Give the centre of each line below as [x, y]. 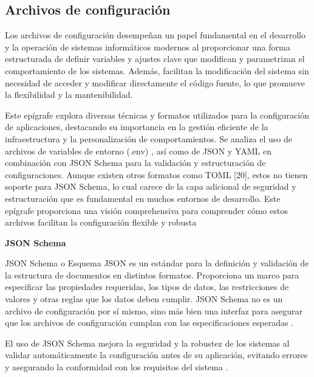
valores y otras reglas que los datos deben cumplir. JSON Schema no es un [144, 299]
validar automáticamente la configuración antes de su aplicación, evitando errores [156, 355]
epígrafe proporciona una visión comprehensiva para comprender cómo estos [146, 210]
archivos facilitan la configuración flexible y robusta [101, 222]
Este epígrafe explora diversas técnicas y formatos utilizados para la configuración [157, 115]
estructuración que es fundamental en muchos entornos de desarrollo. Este [143, 198]
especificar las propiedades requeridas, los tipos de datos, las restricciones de [147, 287]
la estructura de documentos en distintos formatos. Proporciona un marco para [152, 275]
